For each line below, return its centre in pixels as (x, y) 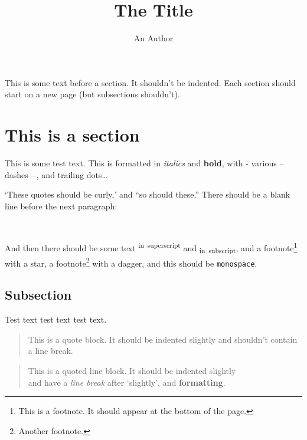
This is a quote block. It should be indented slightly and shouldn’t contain (163, 339)
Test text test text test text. (56, 319)
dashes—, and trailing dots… (56, 174)
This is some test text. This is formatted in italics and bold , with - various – (144, 163)
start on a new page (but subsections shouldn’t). (92, 94)
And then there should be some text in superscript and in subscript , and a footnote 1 (151, 248)
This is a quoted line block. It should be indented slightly (132, 371)
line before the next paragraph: (61, 206)
